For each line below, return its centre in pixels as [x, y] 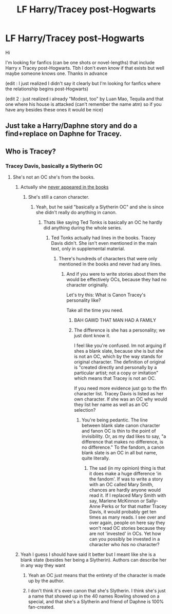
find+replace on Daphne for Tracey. [64, 134]
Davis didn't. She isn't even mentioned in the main [104, 243]
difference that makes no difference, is [122, 442]
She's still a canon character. [59, 197]
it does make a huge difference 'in [125, 474]
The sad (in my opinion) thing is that [127, 468]
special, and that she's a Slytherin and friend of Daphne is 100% [96, 602]
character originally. [88, 285]
